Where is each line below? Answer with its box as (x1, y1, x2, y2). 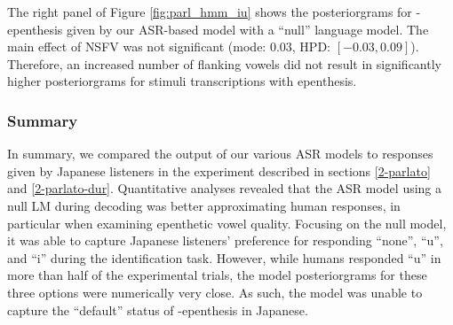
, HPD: (291, 37, 330, 56)
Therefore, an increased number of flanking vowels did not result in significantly (7, 54, 441, 73)
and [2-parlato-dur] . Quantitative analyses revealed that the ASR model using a (7, 179, 442, 197)
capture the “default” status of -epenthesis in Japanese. (7, 300, 308, 319)
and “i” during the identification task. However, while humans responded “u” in (7, 248, 441, 267)
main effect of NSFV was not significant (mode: (7, 37, 266, 56)
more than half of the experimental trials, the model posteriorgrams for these (7, 266, 427, 284)
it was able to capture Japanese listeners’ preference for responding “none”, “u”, (7, 231, 443, 250)
